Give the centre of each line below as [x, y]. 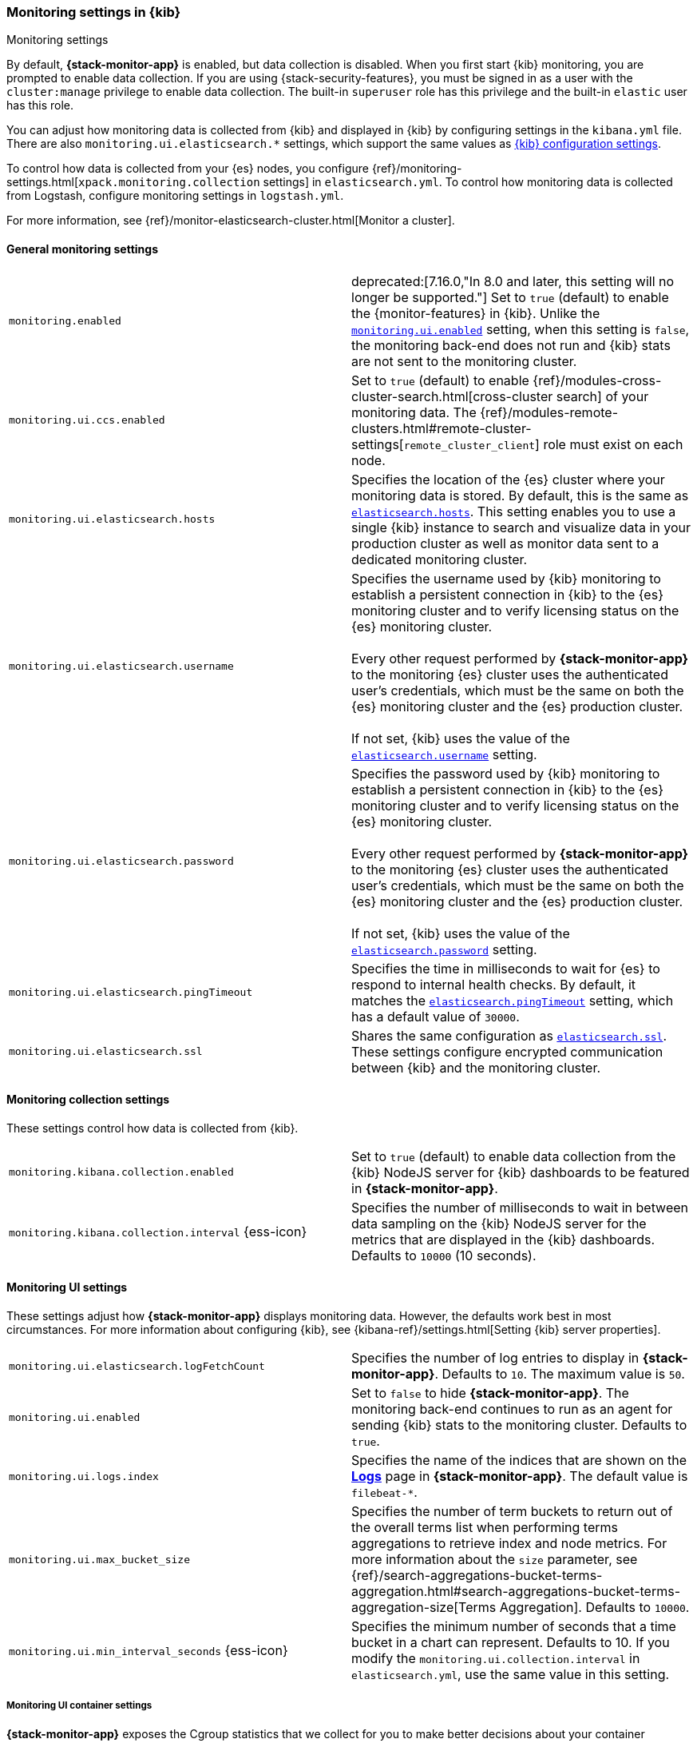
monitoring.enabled [65, 321]
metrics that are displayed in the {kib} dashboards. [503, 1239]
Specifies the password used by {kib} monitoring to [506, 773]
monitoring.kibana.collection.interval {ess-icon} [158, 1231]
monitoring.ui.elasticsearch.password [121, 862]
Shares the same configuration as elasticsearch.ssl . [509, 1035]
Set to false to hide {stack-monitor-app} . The [490, 1393]
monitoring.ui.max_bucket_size [99, 1559]
